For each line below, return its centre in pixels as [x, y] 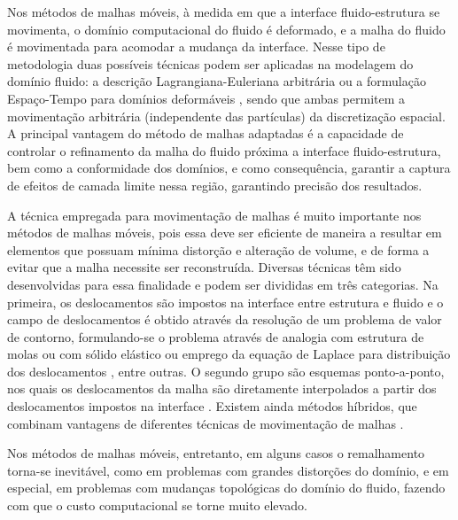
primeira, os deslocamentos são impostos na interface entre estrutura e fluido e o [225, 302]
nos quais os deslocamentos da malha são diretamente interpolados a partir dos [222, 388]
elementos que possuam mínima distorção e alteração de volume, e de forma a [218, 249]
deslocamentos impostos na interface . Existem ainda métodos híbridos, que [212, 406]
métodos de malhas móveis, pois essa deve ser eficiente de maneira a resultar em [225, 233]
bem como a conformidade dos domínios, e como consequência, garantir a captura [229, 168]
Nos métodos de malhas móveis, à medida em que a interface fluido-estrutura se [224, 12]
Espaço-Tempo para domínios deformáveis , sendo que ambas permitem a [206, 98]
